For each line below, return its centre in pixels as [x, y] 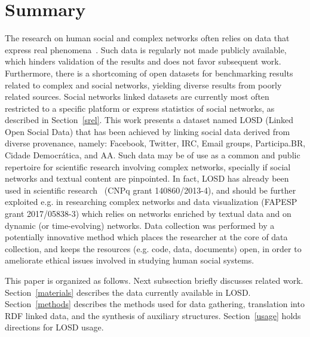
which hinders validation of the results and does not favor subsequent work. [143, 61]
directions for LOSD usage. [54, 327]
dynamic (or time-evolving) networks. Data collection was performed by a [140, 225]
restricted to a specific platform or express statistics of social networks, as [140, 108]
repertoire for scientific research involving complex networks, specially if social [148, 166]
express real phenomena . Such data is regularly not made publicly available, [146, 49]
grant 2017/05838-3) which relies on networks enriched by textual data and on [148, 214]
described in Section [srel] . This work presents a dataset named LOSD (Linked [149, 120]
